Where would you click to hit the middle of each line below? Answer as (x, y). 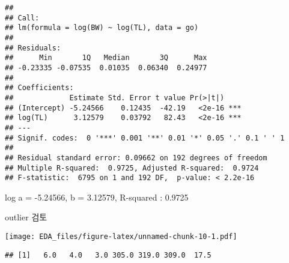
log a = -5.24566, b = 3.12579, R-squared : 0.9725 (97, 197)
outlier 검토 (26, 217)
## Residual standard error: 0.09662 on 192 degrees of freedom (136, 158)
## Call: (22, 18)
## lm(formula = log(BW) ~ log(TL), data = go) (102, 28)
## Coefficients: (39, 88)
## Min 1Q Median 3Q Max (106, 58)
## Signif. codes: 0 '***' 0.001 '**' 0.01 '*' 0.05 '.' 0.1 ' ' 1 (145, 138)
